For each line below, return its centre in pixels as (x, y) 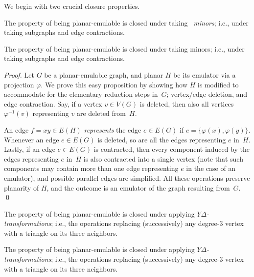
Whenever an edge (32, 139)
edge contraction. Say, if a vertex (53, 103)
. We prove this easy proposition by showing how (114, 84)
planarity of (22, 187)
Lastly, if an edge (30, 149)
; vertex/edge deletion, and (207, 94)
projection (19, 84)
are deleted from (101, 113)
